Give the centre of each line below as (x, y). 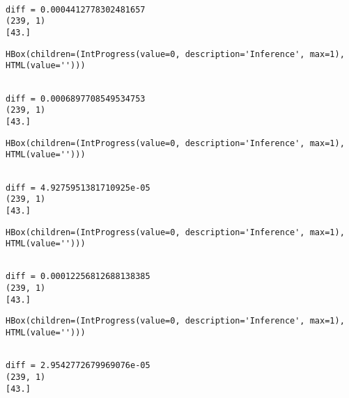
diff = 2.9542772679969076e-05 (78, 366)
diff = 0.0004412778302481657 (76, 9)
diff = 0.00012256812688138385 (78, 277)
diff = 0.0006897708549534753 (76, 98)
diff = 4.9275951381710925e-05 (78, 188)
